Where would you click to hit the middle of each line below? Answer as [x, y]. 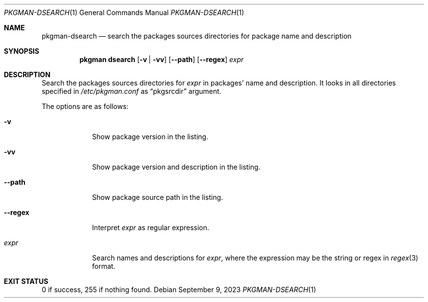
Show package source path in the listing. [158, 197]
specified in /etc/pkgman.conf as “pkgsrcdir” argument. [131, 91]
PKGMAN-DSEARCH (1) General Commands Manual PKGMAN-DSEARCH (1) [124, 12]
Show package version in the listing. [150, 137]
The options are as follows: [85, 106]
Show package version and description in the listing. [176, 167]
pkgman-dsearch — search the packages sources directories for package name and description [197, 36]
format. [104, 266]
